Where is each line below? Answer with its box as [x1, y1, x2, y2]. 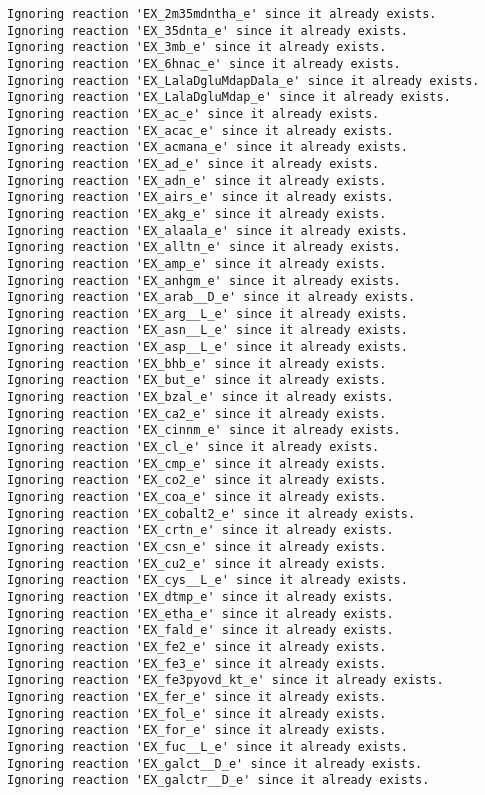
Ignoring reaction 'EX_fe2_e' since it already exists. [7, 639, 387, 654]
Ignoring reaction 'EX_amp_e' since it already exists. [7, 256, 387, 271]
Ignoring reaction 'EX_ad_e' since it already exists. [7, 156, 380, 171]
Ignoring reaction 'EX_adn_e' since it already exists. [7, 173, 387, 188]
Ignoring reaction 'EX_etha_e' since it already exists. [7, 606, 394, 621]
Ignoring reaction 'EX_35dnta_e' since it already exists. [7, 23, 408, 38]
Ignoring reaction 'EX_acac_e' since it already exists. [7, 123, 394, 138]
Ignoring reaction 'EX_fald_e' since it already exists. [7, 623, 394, 638]
